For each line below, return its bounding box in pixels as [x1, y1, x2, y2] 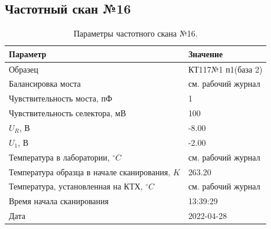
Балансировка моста [9, 77, 81, 90]
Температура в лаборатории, [9, 151, 110, 163]
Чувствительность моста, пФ [9, 92, 113, 104]
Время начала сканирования [9, 195, 109, 207]
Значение [188, 47, 223, 60]
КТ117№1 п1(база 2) [188, 63, 263, 75]
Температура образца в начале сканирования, [9, 165, 171, 178]
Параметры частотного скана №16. [73, 27, 198, 40]
